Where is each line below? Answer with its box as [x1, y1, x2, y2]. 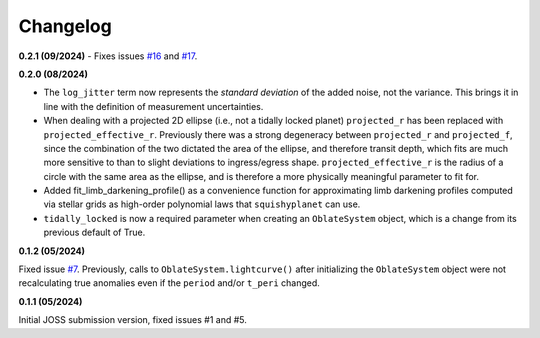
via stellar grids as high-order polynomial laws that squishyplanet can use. [43, 198, 361, 210]
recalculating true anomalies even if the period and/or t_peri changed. [18, 277, 320, 289]
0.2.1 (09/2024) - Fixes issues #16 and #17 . [18, 50, 198, 62]
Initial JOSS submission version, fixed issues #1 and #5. [18, 314, 247, 326]
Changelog [18, 15, 112, 37]
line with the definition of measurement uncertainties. [43, 100, 264, 112]
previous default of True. [43, 226, 146, 239]
